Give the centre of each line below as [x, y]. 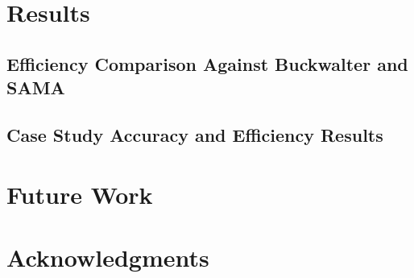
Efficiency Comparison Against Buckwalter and [207, 63]
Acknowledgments [108, 257]
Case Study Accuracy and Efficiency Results [195, 134]
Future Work [80, 194]
